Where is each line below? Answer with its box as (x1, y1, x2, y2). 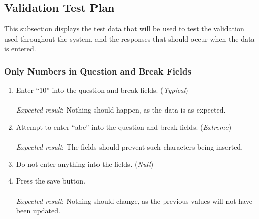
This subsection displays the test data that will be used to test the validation (4, 23, 244, 34)
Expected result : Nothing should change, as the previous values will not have (16, 195, 252, 206)
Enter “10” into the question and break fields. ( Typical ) (16, 85, 188, 95)
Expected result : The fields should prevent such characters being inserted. (16, 141, 243, 152)
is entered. (4, 43, 36, 54)
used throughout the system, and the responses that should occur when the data (4, 33, 255, 44)
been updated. (16, 205, 60, 216)
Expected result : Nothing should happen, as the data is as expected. (16, 104, 226, 115)
